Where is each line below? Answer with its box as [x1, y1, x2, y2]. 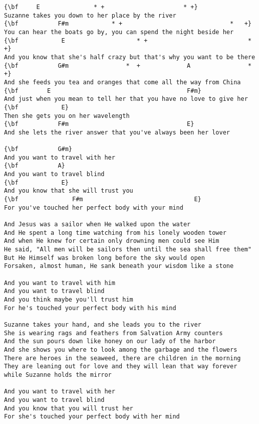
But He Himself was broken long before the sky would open [4, 254, 205, 261]
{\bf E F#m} [4, 87, 201, 94]
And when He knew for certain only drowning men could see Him [4, 237, 219, 245]
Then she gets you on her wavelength [4, 112, 130, 119]
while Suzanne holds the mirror [4, 371, 112, 378]
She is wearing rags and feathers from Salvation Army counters [4, 329, 223, 337]
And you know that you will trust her [4, 404, 133, 412]
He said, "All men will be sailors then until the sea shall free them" [4, 246, 251, 253]
